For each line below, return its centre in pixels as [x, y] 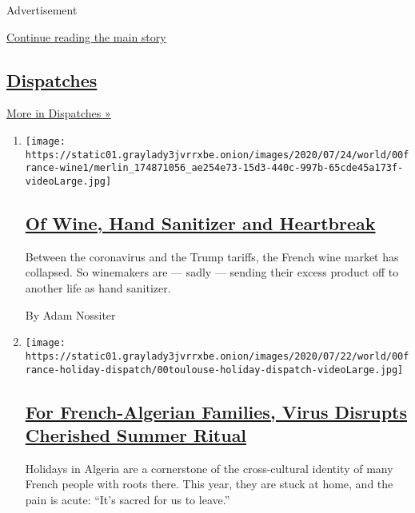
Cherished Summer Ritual [136, 434]
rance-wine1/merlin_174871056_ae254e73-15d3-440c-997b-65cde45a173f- [214, 168]
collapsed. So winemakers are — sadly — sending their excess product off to [212, 272]
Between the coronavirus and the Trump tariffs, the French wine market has [212, 256]
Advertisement [42, 10]
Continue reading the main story [86, 36]
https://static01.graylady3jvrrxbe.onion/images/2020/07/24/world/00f [217, 155]
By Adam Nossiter [70, 314]
